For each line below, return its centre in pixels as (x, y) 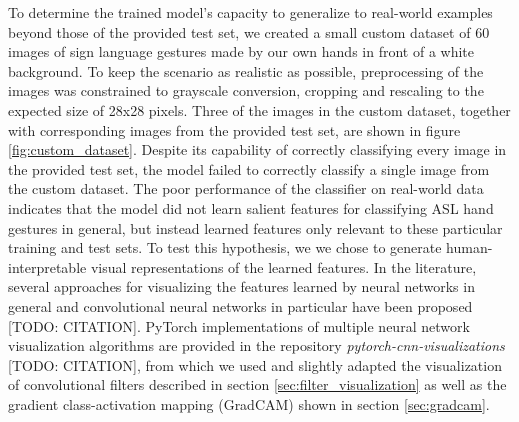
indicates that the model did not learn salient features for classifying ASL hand (251, 207)
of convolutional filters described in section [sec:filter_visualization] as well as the (257, 384)
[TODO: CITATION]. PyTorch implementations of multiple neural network (239, 325)
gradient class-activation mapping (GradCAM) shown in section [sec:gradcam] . (249, 403)
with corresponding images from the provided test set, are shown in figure (234, 129)
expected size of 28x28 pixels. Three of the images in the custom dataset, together (259, 109)
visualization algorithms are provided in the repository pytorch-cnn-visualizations (256, 345)
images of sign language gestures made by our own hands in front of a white (241, 51)
